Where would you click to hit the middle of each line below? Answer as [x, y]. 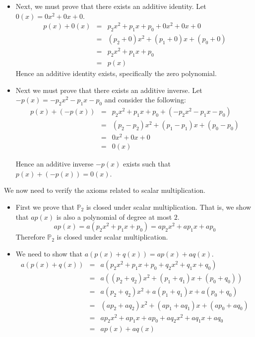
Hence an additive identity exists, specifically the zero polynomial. [116, 73]
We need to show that [49, 253]
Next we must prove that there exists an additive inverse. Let [109, 90]
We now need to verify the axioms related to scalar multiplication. [105, 190]
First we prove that [45, 207]
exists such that [147, 164]
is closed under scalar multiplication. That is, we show [169, 207]
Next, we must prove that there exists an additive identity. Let [111, 6]
